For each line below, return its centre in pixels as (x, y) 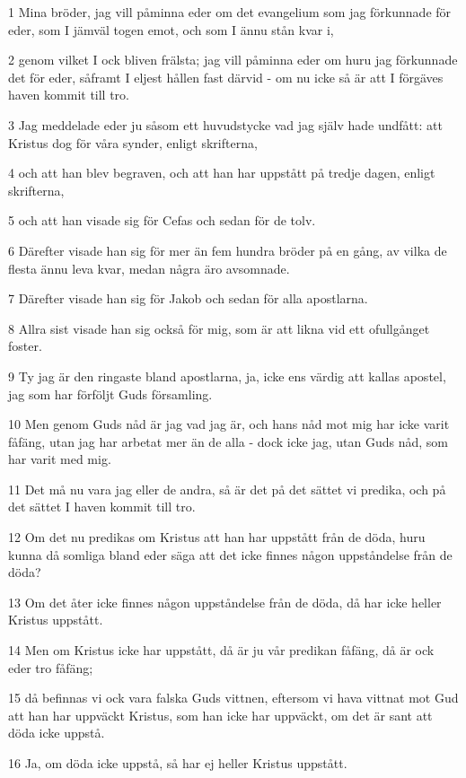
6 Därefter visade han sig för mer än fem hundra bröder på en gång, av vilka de (228, 250)
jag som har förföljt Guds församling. (110, 393)
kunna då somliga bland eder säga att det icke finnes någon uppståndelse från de (230, 554)
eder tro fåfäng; (51, 667)
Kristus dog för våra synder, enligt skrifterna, (133, 142)
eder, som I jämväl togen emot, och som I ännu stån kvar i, (171, 29)
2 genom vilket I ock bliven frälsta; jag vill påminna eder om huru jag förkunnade (233, 60)
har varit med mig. (60, 459)
